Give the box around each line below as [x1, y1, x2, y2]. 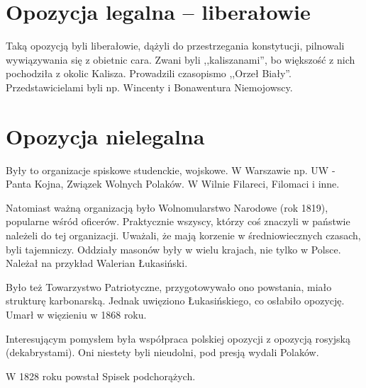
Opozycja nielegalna [6, 121, 205, 150]
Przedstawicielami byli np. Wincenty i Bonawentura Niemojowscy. [6, 79, 293, 94]
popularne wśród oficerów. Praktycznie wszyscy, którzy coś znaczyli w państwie [6, 214, 350, 229]
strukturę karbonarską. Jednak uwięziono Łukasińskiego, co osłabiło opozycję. [6, 293, 345, 308]
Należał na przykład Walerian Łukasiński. [6, 256, 188, 270]
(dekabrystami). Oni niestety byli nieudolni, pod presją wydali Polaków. [6, 345, 319, 360]
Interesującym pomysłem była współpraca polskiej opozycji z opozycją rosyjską [6, 331, 351, 346]
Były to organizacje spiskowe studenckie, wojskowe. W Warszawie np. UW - [6, 162, 335, 177]
